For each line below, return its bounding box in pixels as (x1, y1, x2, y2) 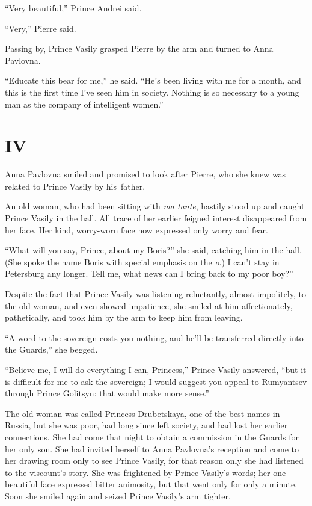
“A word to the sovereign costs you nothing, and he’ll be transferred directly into (5, 331, 304, 344)
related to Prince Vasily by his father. (5, 179, 145, 192)
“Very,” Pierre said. (5, 22, 76, 34)
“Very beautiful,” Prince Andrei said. (5, 2, 142, 14)
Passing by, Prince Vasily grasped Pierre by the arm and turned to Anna (5, 42, 274, 55)
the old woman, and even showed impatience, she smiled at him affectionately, (5, 299, 293, 312)
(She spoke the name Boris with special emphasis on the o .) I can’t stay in (5, 255, 280, 268)
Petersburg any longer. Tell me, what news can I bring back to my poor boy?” (5, 267, 293, 280)
